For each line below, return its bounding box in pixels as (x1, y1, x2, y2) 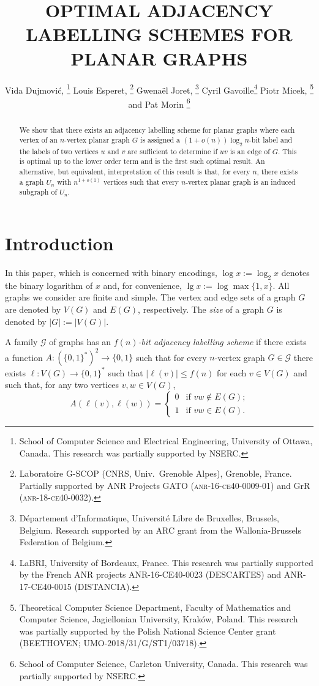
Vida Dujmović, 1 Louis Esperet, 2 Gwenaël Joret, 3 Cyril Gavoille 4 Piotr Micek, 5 (5, 81, 314, 96)
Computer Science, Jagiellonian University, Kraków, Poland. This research (19, 613, 298, 625)
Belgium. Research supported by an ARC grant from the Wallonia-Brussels (19, 523, 302, 536)
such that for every (135, 351, 207, 364)
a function (5, 351, 43, 364)
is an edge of (230, 146, 270, 156)
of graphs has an (49, 335, 111, 348)
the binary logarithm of (5, 278, 93, 291)
